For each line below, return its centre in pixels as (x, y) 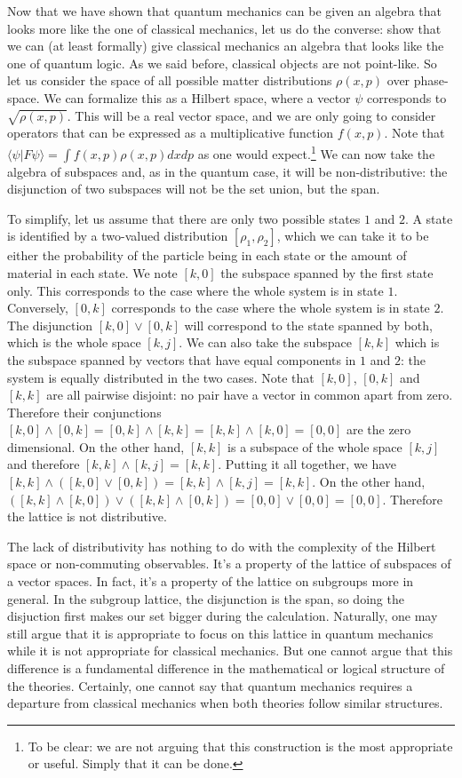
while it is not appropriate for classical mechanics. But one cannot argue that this (230, 651)
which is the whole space (74, 342)
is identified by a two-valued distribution (118, 236)
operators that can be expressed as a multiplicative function (171, 133)
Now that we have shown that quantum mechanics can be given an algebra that (224, 11)
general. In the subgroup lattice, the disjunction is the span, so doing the (206, 598)
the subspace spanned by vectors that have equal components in (182, 359)
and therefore (44, 464)
